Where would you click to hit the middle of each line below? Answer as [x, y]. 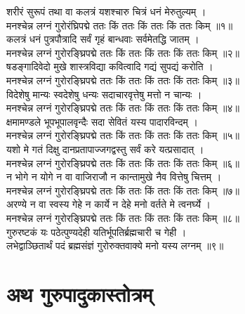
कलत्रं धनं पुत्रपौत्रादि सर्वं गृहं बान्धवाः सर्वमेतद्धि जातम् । [103, 39]
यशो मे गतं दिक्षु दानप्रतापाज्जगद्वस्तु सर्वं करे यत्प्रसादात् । [105, 149]
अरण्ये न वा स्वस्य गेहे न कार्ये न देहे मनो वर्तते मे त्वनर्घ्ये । [109, 204]
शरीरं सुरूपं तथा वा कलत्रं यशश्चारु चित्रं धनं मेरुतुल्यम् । [106, 11]
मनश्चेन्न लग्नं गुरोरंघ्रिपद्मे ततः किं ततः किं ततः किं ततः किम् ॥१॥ [120, 25]
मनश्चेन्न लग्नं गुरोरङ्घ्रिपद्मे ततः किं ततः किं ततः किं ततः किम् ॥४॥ [123, 108]
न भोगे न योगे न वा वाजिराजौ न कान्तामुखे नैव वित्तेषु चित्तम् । [114, 177]
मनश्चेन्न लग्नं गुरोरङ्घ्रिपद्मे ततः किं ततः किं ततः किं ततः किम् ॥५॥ [123, 135]
